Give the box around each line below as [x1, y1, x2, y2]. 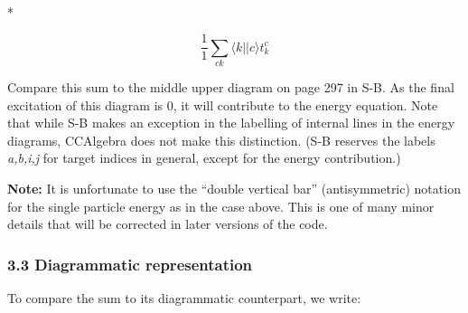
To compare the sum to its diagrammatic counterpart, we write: [7, 288, 361, 307]
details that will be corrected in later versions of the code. [7, 214, 328, 233]
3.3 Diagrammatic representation [7, 252, 253, 275]
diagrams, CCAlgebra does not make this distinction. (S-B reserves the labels [7, 130, 435, 149]
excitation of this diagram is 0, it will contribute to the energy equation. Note [7, 95, 438, 114]
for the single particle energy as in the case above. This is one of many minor [7, 196, 435, 215]
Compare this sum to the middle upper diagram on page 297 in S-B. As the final [7, 77, 454, 96]
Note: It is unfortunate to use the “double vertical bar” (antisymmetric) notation [7, 178, 461, 197]
